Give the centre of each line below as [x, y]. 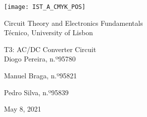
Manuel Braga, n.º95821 [41, 76]
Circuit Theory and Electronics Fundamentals [73, 23]
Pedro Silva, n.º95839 [36, 92]
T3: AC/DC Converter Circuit [50, 49]
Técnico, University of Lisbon [49, 32]
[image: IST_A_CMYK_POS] [45, 7]
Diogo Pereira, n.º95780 [40, 59]
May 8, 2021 [23, 109]
